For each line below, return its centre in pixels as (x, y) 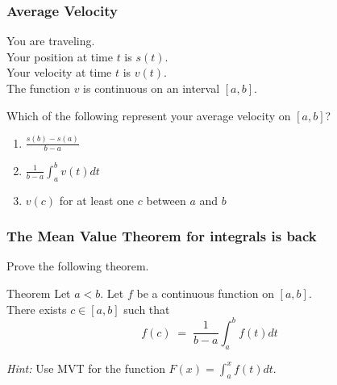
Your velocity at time (59, 72)
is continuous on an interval (152, 88)
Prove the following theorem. (78, 266)
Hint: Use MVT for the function (86, 368)
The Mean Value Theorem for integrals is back (162, 236)
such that (147, 309)
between (166, 200)
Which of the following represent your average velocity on (149, 115)
